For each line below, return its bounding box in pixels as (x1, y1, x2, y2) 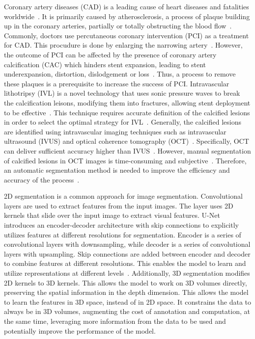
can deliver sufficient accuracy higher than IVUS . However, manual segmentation (4, 145, 251, 156)
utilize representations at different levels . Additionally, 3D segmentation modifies (4, 268, 250, 278)
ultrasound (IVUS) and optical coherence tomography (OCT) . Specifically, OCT (4, 136, 249, 146)
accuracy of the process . (4, 174, 80, 184)
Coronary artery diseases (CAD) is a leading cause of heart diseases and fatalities (4, 1, 249, 11)
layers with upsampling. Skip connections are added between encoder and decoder (4, 248, 251, 259)
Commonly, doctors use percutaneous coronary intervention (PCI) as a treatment (4, 30, 249, 40)
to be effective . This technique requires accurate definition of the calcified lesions (4, 107, 250, 117)
